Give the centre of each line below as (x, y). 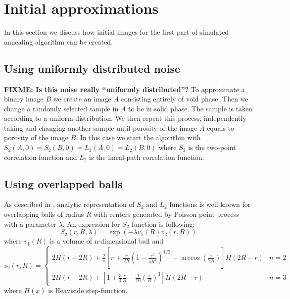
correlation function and (41, 157)
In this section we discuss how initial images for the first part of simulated (117, 32)
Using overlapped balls (63, 183)
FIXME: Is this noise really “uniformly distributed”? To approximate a (124, 89)
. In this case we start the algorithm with (138, 137)
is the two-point (212, 147)
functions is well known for (210, 204)
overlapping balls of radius (44, 214)
